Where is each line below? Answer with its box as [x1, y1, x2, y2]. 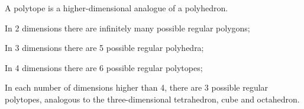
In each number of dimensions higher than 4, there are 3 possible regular [5, 81, 269, 94]
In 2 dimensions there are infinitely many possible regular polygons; [5, 21, 250, 34]
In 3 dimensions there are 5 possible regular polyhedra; [5, 41, 204, 54]
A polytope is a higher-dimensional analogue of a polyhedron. [5, 2, 228, 14]
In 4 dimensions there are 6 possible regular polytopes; [5, 61, 203, 73]
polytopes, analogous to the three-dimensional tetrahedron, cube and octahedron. [5, 92, 300, 105]
